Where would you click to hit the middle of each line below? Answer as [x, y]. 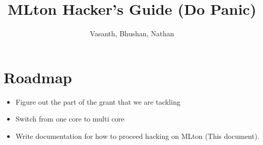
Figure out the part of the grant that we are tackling [98, 101]
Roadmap [38, 77]
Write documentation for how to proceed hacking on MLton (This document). [137, 136]
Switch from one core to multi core [70, 119]
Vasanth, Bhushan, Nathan [132, 33]
